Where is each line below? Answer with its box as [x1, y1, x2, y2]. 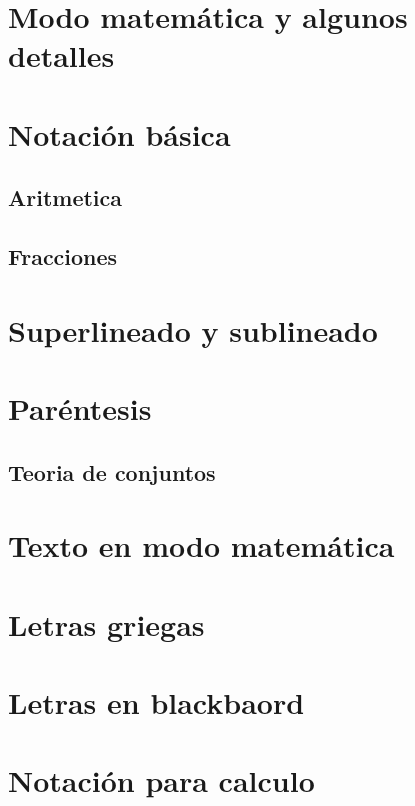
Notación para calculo [8, 760, 315, 801]
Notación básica [8, 113, 231, 154]
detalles [8, 35, 115, 76]
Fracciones [8, 241, 118, 272]
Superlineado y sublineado [8, 309, 378, 350]
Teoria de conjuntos [8, 456, 216, 487]
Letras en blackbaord [8, 681, 305, 722]
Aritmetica [8, 182, 123, 213]
